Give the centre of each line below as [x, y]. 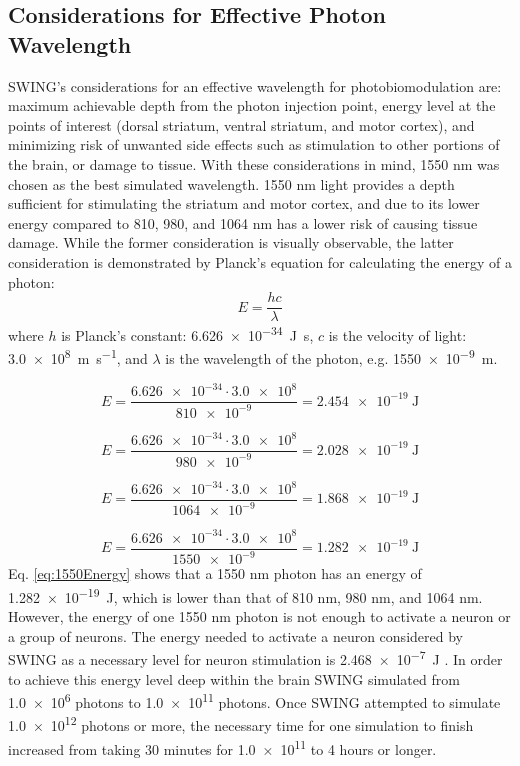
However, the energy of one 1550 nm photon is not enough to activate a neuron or [259, 616]
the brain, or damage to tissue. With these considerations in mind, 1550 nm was [254, 163]
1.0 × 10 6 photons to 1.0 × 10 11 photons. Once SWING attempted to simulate [254, 700]
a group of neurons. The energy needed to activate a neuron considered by [235, 635]
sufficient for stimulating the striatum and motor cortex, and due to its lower [244, 203]
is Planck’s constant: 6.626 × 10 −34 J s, [187, 333]
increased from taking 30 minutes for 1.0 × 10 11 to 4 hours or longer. [222, 747]
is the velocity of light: [397, 334]
